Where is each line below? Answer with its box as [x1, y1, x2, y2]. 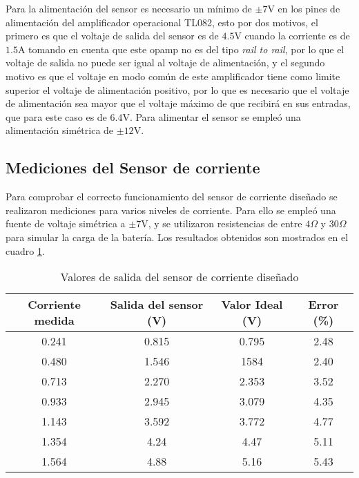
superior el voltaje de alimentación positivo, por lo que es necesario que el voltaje [6, 82, 349, 97]
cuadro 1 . [6, 243, 45, 258]
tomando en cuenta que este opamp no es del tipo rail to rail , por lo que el [28, 41, 345, 56]
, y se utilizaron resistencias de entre [148, 216, 302, 231]
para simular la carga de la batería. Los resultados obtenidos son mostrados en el [6, 229, 349, 244]
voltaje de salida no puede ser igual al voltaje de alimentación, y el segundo [6, 55, 325, 70]
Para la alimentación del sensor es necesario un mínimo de [6, 1, 252, 15]
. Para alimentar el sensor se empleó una [129, 109, 301, 124]
